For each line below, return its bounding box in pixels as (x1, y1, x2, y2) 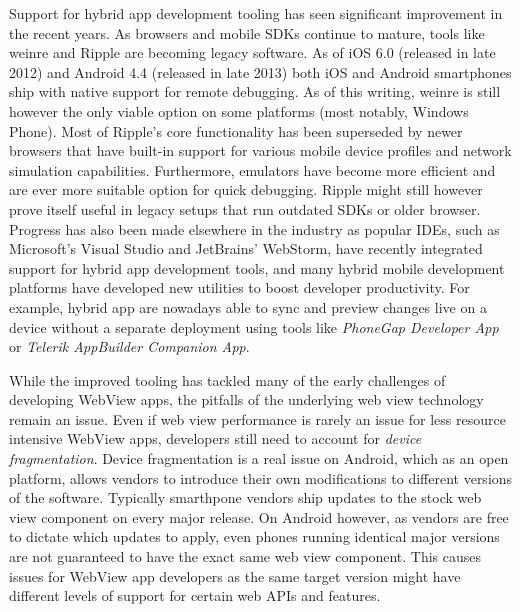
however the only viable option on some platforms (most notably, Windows (9, 100, 469, 121)
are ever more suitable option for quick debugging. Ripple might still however (9, 179, 483, 200)
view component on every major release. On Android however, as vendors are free (9, 506, 509, 527)
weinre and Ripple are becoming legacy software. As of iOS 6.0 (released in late (9, 42, 496, 63)
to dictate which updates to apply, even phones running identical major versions (9, 526, 500, 547)
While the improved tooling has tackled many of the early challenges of (9, 369, 446, 390)
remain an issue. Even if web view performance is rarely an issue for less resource (9, 408, 506, 429)
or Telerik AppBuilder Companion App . (9, 336, 250, 357)
